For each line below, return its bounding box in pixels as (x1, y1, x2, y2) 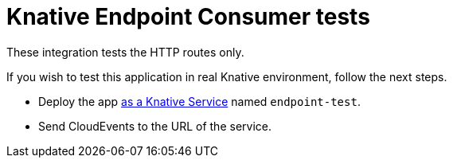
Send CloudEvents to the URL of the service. (38, 119, 271, 133)
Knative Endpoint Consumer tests (6, 3, 370, 30)
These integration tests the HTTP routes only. (6, 45, 244, 59)
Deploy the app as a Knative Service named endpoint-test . (38, 94, 361, 108)
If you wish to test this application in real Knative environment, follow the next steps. (6, 69, 447, 84)
